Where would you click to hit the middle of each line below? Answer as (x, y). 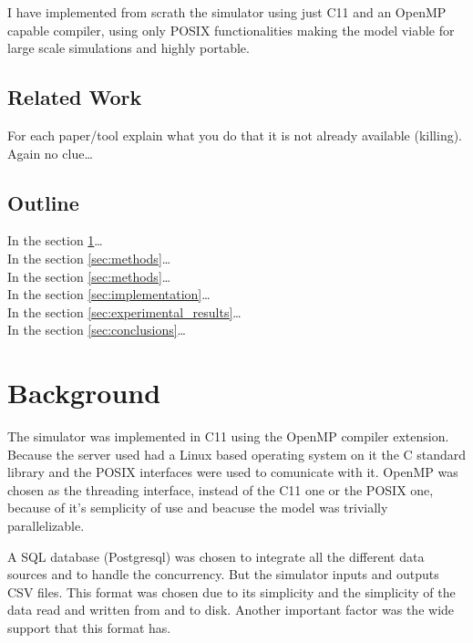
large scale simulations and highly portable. (129, 48)
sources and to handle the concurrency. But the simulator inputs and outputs (223, 574)
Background (84, 393)
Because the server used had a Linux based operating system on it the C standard (237, 454)
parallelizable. (46, 526)
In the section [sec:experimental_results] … (124, 311)
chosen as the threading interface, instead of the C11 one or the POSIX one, (221, 489)
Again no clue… (50, 153)
